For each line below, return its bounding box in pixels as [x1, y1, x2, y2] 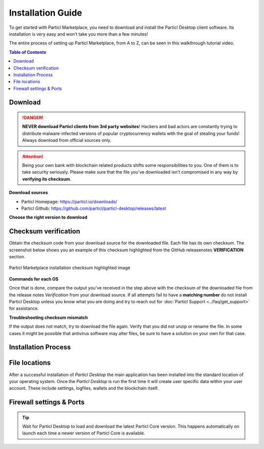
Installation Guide [9, 7, 83, 18]
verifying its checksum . [22, 176, 71, 182]
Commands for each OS [9, 276, 59, 282]
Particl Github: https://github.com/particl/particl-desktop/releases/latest [21, 205, 166, 211]
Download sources [9, 190, 48, 196]
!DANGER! [22, 115, 44, 121]
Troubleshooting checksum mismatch [9, 314, 88, 320]
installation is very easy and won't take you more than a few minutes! [9, 31, 149, 37]
